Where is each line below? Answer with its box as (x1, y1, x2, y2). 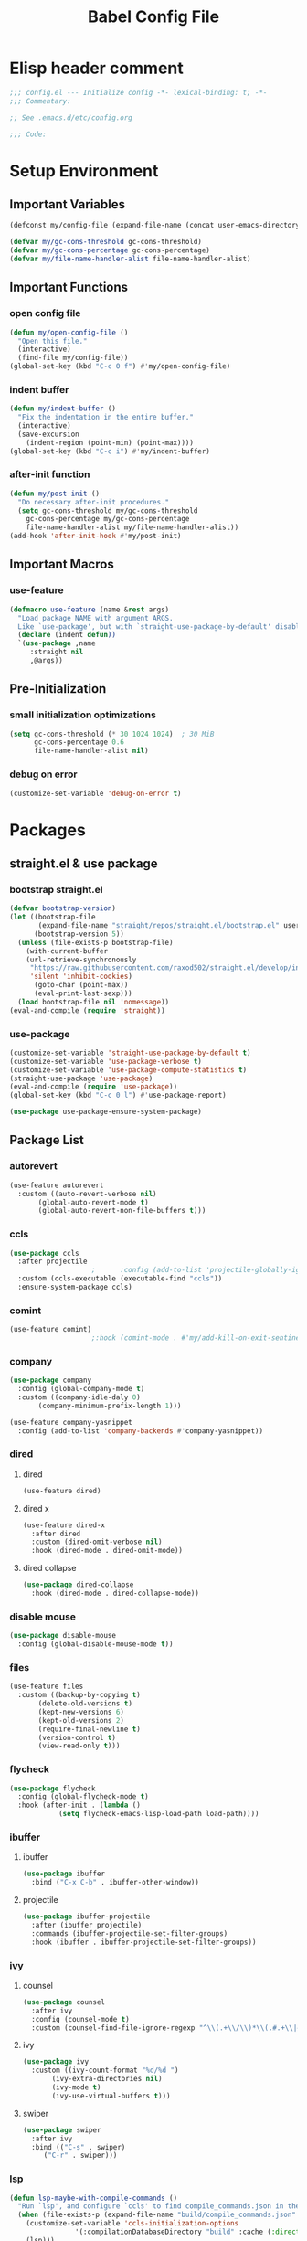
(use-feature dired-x (22, 1520, 105, 1530)
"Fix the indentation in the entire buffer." (17, 413, 195, 422)
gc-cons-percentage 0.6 (33, 738, 125, 747)
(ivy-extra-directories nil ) (51, 2075, 163, 2084)
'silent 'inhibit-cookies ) (29, 972, 132, 982)
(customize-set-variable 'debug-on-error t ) (9, 789, 182, 798)
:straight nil (29, 647, 84, 657)
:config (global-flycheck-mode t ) (17, 1792, 149, 1801)
